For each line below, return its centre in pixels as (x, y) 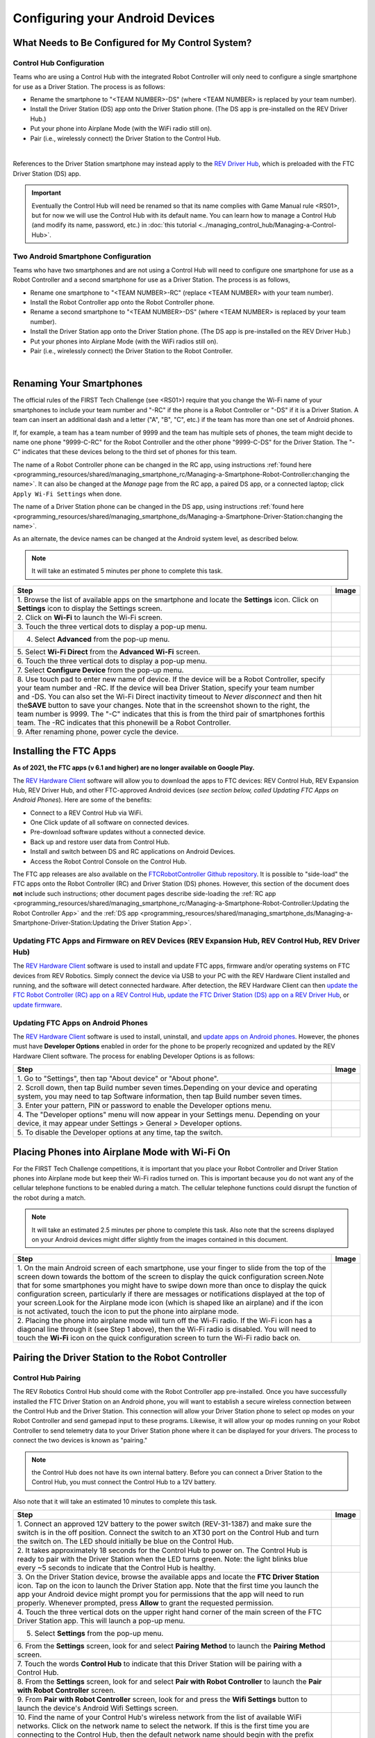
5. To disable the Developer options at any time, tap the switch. (120, 1132)
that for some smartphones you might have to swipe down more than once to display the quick (172, 1285)
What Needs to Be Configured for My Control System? (132, 43)
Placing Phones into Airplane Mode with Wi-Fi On (122, 1152)
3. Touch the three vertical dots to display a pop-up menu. (112, 626)
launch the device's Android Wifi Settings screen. (98, 1708)
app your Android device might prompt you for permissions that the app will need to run (160, 1594)
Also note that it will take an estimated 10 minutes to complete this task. (115, 1501)
